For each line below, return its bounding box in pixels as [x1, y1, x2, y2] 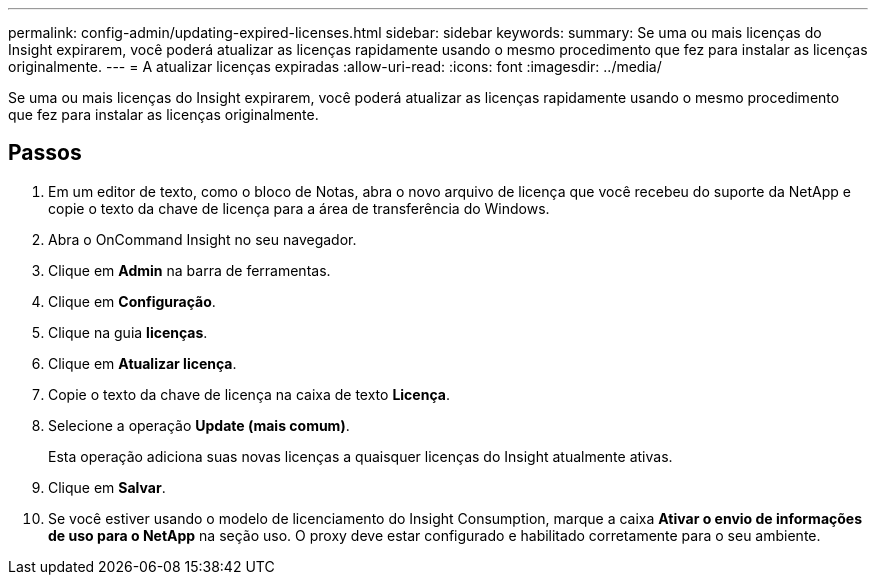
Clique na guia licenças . [48, 323, 208, 341]
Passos [8, 140, 82, 166]
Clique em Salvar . [48, 478, 166, 496]
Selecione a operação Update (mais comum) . [48, 416, 350, 434]
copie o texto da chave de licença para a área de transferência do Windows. [48, 199, 550, 217]
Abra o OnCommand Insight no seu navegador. [48, 230, 357, 248]
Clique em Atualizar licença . [48, 354, 237, 372]
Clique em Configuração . [48, 292, 216, 310]
